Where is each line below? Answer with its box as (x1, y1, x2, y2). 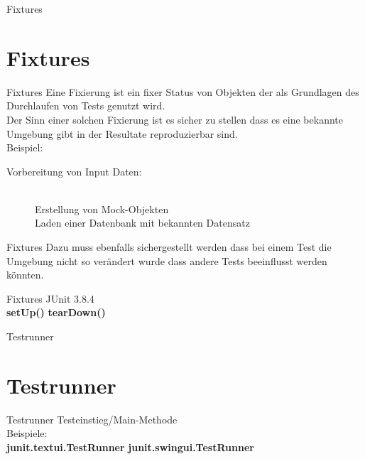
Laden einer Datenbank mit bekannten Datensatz (35, 215, 250, 230)
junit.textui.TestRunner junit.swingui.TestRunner (6, 439, 254, 454)
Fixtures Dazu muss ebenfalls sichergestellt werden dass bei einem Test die (6, 239, 332, 254)
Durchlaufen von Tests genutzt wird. (6, 98, 165, 113)
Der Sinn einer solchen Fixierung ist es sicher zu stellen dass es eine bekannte (6, 112, 343, 126)
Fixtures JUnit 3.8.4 (6, 291, 94, 306)
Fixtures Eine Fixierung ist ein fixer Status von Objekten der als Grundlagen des (6, 84, 359, 99)
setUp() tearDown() (6, 305, 106, 320)
